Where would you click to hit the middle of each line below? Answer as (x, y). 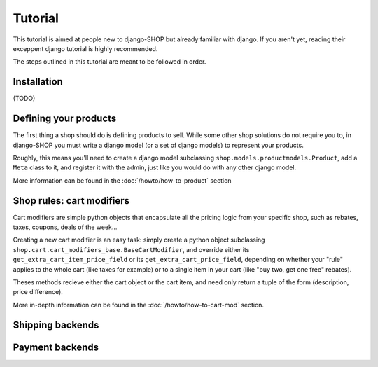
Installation (38, 82)
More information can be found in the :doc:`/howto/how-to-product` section (122, 180)
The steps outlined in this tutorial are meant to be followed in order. (110, 62)
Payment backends (56, 347)
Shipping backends (56, 325)
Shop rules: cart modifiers (71, 201)
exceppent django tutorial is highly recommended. (85, 48)
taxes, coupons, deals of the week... (65, 227)
